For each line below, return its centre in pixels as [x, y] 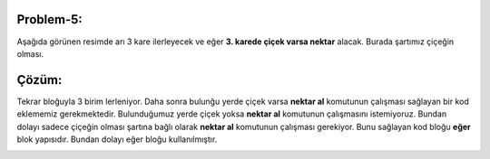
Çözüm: [39, 80]
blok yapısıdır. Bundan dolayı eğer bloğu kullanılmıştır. [117, 139]
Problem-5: [50, 19]
